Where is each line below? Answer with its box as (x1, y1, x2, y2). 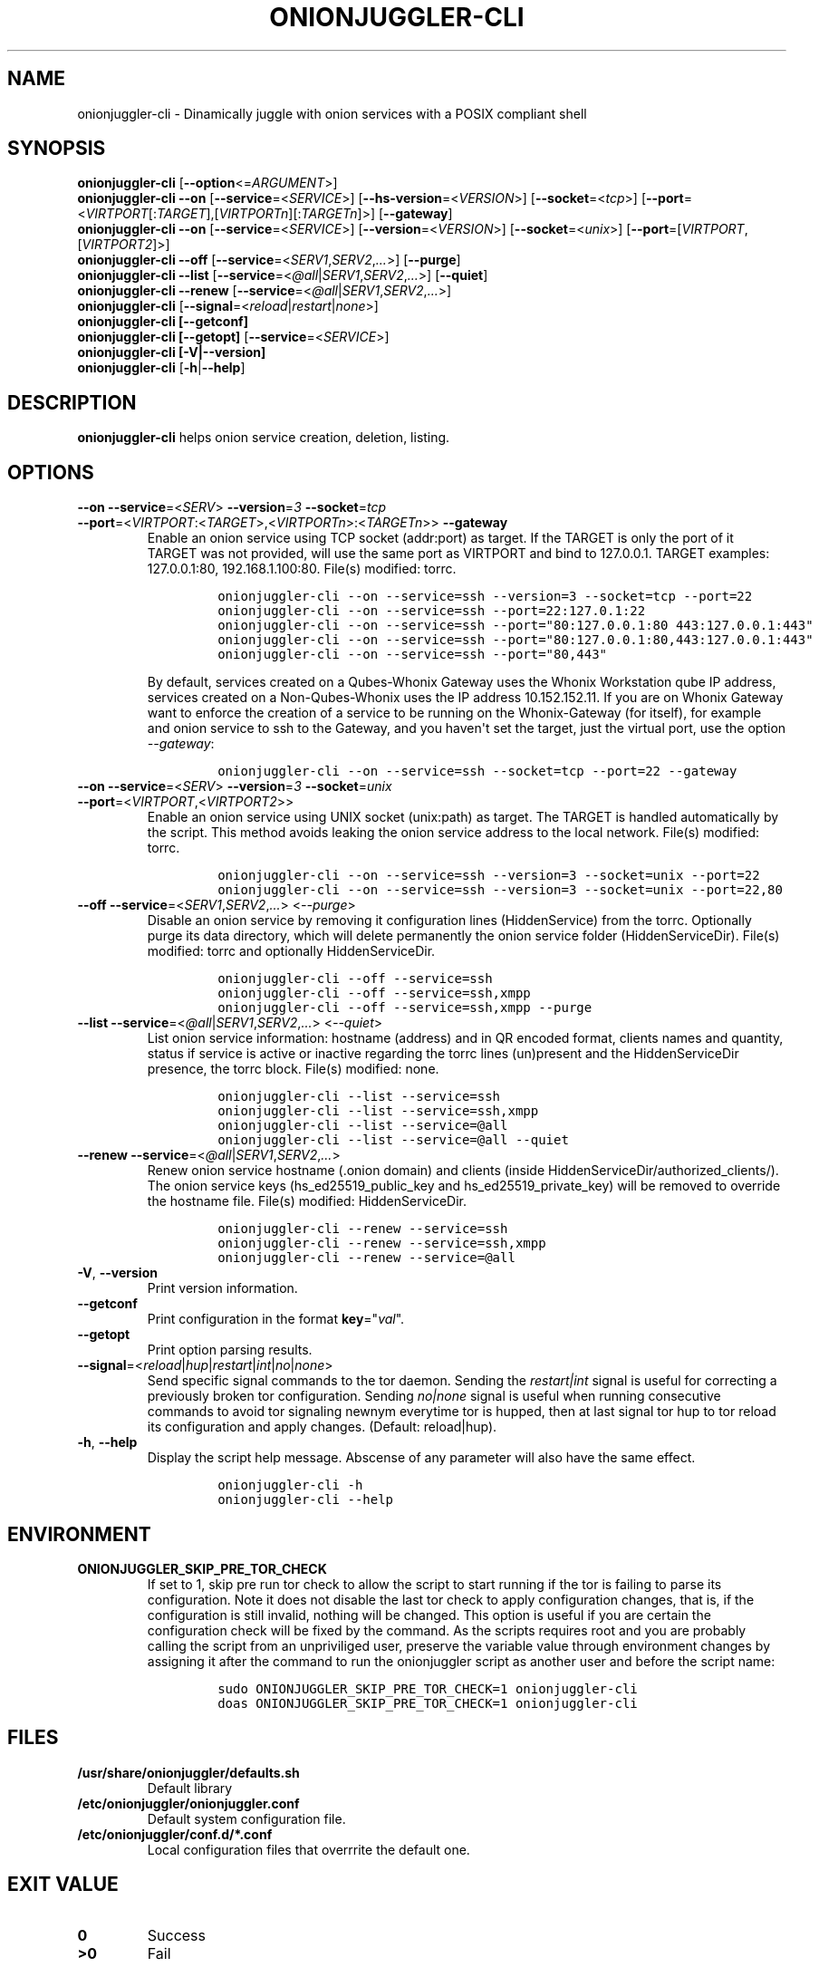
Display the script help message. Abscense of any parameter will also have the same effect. (147, 1450, 696, 1466)
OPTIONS (7, 460, 94, 484)
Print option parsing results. (147, 1342, 313, 1358)
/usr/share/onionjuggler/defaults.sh (77, 1764, 300, 1780)
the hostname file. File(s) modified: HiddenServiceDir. (147, 1193, 467, 1210)
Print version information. (147, 1280, 298, 1297)
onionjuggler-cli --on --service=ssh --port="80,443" (217, 647, 608, 662)
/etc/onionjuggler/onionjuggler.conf (77, 1795, 300, 1811)
